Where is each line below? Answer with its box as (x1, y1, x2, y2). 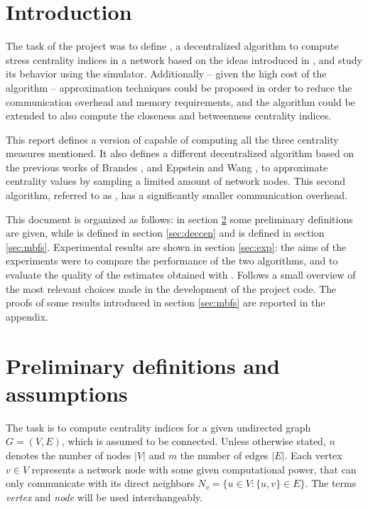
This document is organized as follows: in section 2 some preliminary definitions (6, 211, 353, 226)
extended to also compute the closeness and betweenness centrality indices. (6, 108, 332, 123)
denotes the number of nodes (6, 447, 131, 462)
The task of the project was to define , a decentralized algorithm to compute (6, 38, 339, 53)
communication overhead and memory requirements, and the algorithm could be (6, 94, 355, 109)
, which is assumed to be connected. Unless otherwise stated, (61, 434, 326, 449)
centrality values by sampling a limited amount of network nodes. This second (6, 173, 346, 188)
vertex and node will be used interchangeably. (6, 489, 203, 504)
